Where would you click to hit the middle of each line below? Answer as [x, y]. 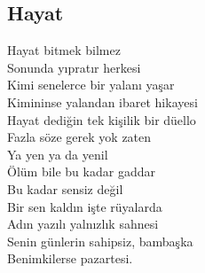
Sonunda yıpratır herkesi [74, 67]
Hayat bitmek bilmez [64, 50]
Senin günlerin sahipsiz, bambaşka [100, 241]
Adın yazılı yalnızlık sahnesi [83, 224]
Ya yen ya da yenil [58, 154]
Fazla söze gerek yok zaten [79, 137]
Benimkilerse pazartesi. [70, 258]
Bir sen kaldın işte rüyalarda [85, 206]
